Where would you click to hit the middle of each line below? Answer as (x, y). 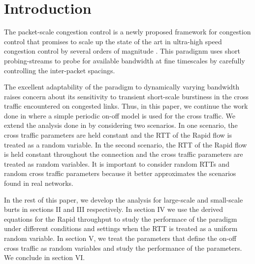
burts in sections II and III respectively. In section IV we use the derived (114, 209)
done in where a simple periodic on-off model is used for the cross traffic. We (120, 115)
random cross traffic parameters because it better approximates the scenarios (120, 173)
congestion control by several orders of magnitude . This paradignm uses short (122, 51)
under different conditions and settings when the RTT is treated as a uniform (121, 228)
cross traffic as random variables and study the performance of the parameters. (123, 248)
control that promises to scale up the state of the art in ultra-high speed (113, 41)
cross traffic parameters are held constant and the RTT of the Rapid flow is (118, 135)
